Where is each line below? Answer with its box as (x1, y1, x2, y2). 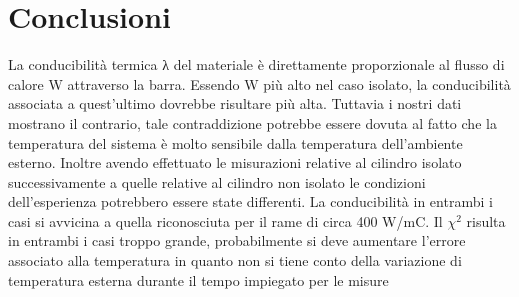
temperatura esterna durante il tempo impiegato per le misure (8, 269, 389, 290)
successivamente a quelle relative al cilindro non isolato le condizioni (8, 171, 426, 192)
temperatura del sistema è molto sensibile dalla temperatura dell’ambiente (8, 132, 463, 153)
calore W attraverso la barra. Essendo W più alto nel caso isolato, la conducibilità (8, 73, 511, 94)
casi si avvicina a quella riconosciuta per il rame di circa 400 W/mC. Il (8, 210, 443, 231)
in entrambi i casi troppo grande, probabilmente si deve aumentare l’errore (8, 230, 466, 251)
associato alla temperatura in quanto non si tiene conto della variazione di (8, 250, 462, 271)
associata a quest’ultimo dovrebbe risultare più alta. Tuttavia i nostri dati (8, 93, 462, 114)
